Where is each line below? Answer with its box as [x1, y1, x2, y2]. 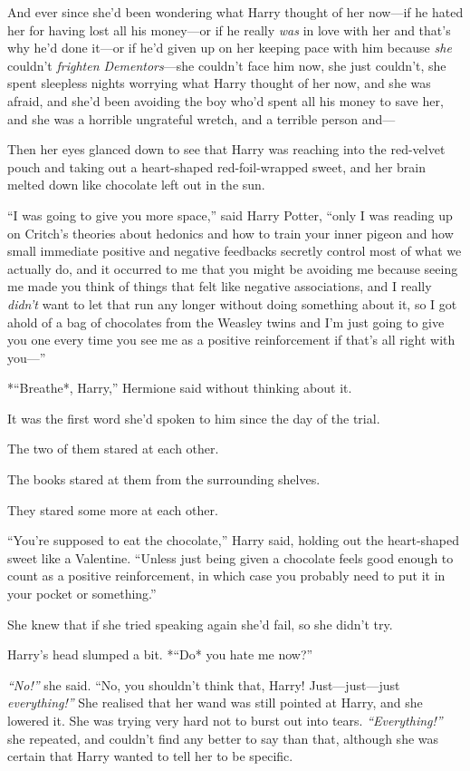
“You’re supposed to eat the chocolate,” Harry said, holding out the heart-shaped [7, 531, 460, 550]
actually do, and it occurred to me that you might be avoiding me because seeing [7, 259, 458, 278]
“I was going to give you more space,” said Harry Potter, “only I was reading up [7, 205, 453, 224]
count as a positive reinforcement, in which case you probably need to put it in [7, 566, 446, 585]
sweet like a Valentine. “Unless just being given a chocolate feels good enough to [7, 548, 454, 567]
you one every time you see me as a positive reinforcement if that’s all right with [7, 330, 456, 349]
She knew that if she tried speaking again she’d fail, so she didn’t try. [7, 614, 393, 633]
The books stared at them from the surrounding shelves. [7, 470, 321, 489]
